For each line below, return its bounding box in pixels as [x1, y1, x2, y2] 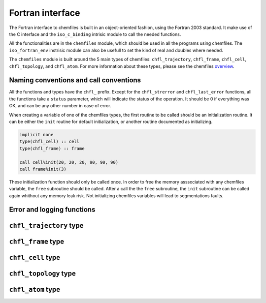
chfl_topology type [9, 269, 76, 277]
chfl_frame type [9, 237, 64, 245]
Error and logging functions [9, 206, 96, 214]
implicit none [19, 132, 54, 137]
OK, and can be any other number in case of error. [9, 103, 111, 109]
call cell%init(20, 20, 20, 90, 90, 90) [19, 159, 118, 165]
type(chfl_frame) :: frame [19, 146, 85, 151]
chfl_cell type [9, 253, 61, 262]
